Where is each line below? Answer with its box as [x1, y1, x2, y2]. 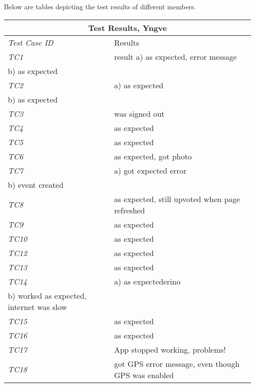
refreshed [114, 204, 145, 216]
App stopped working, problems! [114, 343, 226, 355]
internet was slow [8, 301, 67, 312]
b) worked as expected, [8, 289, 87, 301]
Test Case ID [8, 36, 53, 48]
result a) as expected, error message [114, 51, 237, 62]
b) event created [8, 179, 64, 190]
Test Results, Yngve [88, 22, 167, 33]
